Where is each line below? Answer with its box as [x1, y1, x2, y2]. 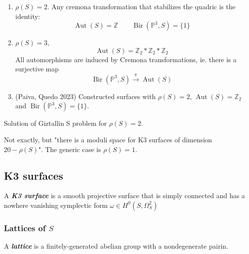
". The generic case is [38, 144, 101, 154]
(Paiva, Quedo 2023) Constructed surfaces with [15, 91, 156, 101]
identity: [15, 11, 40, 21]
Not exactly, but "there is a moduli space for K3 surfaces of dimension [4, 134, 212, 144]
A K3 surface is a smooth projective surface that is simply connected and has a [4, 190, 245, 201]
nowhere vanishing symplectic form [4, 200, 108, 210]
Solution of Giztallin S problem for [4, 118, 107, 128]
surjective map [15, 64, 59, 74]
